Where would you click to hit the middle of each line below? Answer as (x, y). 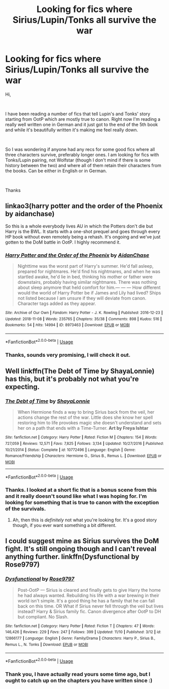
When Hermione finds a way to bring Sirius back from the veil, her (86, 412)
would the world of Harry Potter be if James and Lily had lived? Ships (89, 293)
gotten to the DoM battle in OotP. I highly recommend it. (63, 242)
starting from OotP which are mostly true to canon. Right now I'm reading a (83, 119)
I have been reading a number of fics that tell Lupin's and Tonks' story (78, 114)
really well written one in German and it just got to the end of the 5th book (82, 124)
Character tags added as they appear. (57, 303)
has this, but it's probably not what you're (72, 379)
